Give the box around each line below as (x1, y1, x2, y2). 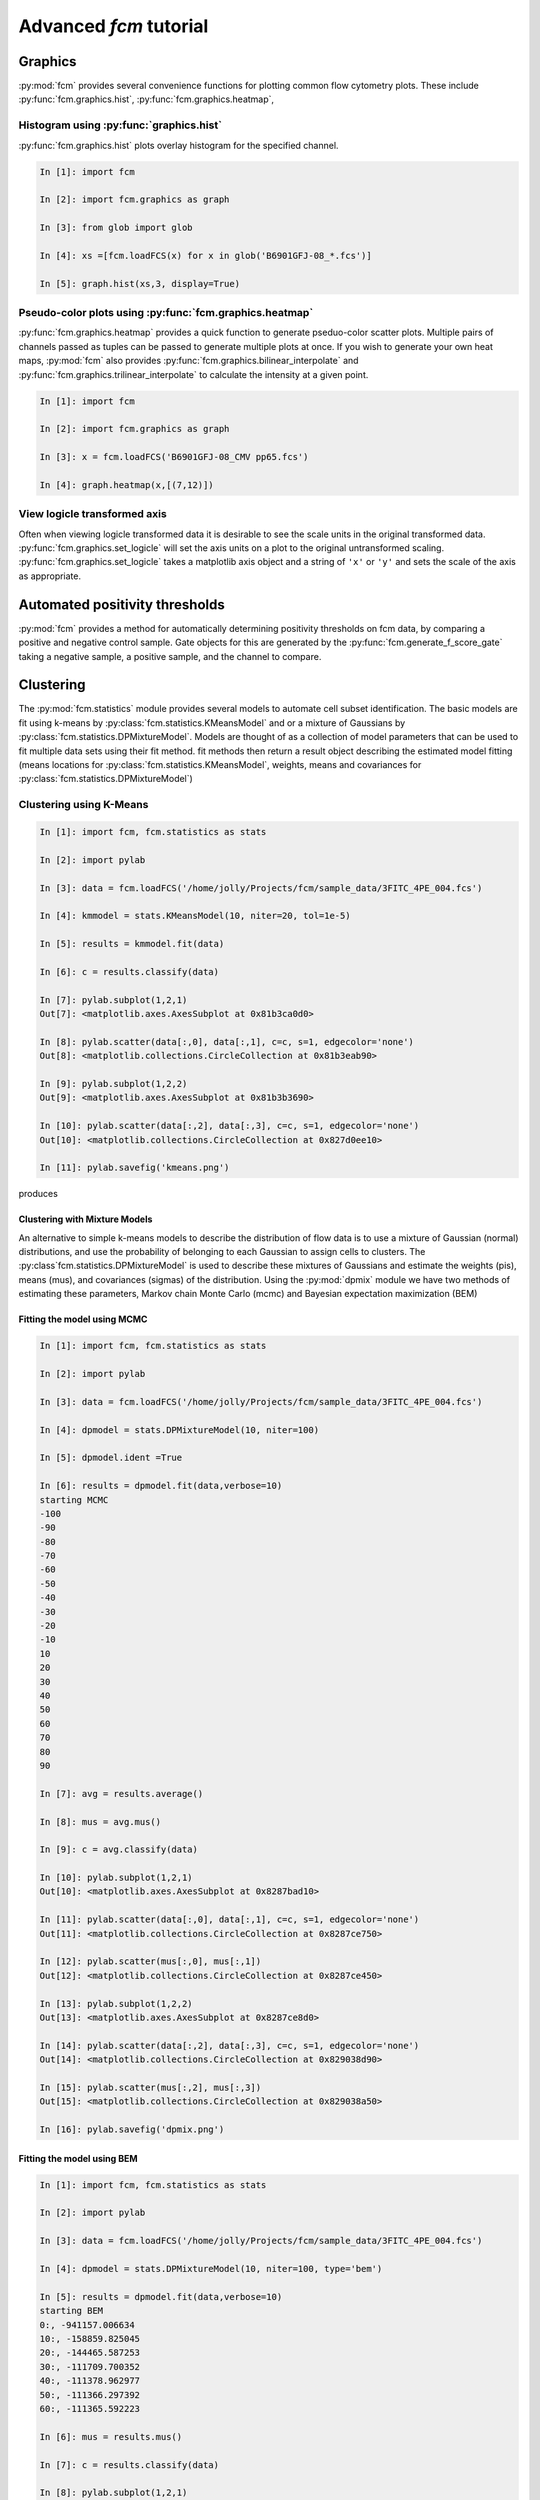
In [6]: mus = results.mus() (39, 2431, 183, 2442)
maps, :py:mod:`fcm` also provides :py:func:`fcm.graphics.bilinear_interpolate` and (18, 355, 359, 367)
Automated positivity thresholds (18, 596, 225, 613)
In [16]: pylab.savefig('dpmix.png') (39, 2124, 225, 2135)
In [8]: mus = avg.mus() (39, 1816, 162, 1827)
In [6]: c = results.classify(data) (39, 966, 220, 977)
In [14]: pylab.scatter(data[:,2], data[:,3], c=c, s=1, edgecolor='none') (39, 2040, 420, 2051)
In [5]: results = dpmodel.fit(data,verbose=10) (39, 2291, 283, 2302)
